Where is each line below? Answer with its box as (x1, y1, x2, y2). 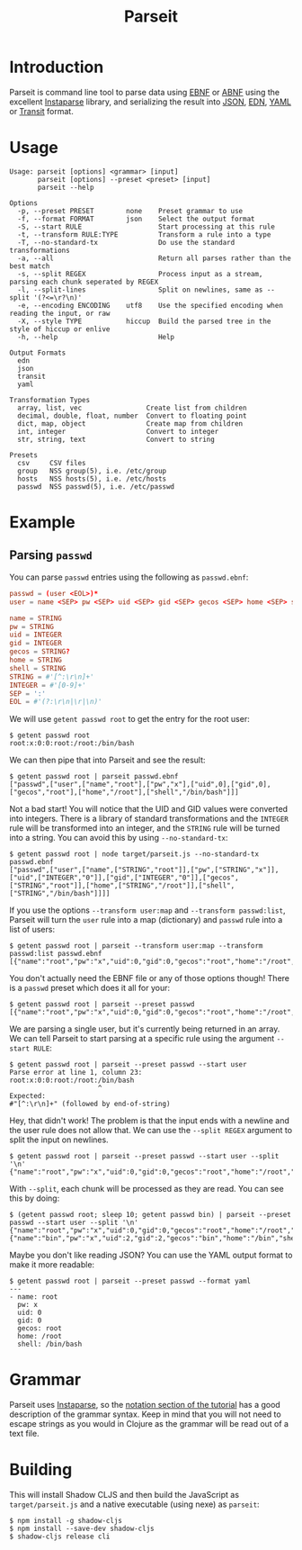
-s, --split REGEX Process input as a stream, (17, 269, 263, 278)
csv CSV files (17, 458, 87, 467)
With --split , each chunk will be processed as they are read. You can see (9, 1184, 285, 1194)
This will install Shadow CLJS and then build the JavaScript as (9, 1490, 240, 1500)
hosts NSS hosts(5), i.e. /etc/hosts (17, 474, 167, 483)
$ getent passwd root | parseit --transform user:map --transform (9, 942, 263, 951)
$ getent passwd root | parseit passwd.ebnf (9, 772, 179, 781)
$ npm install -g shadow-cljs (9, 1517, 123, 1526)
